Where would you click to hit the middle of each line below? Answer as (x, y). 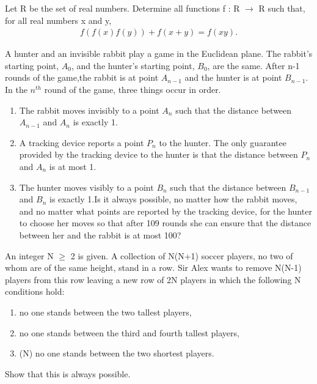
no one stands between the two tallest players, (105, 312)
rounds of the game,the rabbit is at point (82, 77)
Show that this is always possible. (68, 373)
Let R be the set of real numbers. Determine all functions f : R (122, 8)
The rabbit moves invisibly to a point (89, 110)
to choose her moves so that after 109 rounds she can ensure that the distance (165, 223)
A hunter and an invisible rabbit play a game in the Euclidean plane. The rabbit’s (159, 54)
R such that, (282, 8)
